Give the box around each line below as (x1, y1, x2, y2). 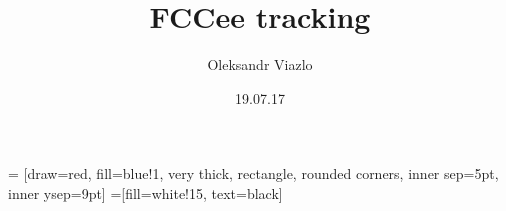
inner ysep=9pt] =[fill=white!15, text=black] (8, 182, 283, 203)
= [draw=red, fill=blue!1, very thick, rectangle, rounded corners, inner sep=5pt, (8, 163, 499, 184)
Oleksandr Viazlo (207, 54, 313, 75)
